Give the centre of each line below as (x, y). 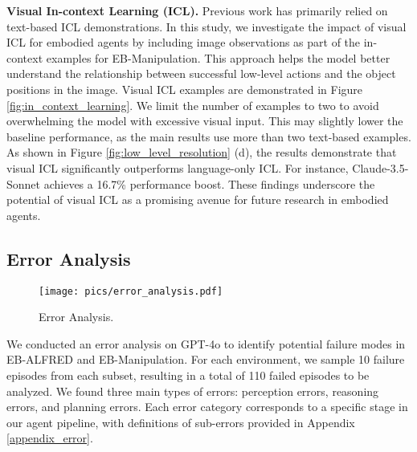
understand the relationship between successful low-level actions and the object (201, 73)
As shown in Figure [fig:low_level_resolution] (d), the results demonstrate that (202, 152)
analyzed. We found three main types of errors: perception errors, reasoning (193, 391)
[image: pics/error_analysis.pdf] (131, 291)
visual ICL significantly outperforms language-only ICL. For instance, (178, 167)
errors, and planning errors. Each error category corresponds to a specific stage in (207, 407)
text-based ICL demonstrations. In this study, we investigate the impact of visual (206, 26)
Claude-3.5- (380, 167)
